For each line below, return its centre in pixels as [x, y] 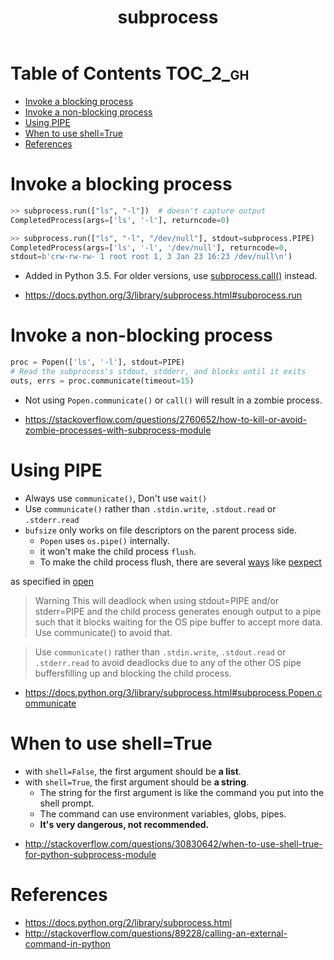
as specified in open [52, 581]
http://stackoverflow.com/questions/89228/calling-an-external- [156, 933]
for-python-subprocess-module [90, 854]
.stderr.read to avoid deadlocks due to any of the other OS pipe [168, 662]
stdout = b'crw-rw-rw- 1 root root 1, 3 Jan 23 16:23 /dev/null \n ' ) [151, 257]
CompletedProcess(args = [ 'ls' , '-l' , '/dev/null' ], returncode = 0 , [149, 247]
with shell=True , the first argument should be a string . [137, 782]
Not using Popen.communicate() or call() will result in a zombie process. [173, 400]
